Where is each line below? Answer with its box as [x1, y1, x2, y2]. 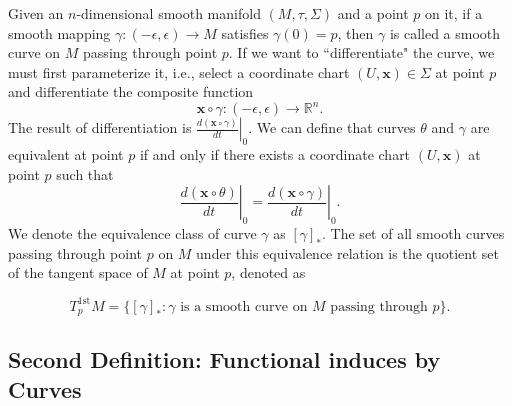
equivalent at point [8, 144, 124, 165]
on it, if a [424, 3, 483, 23]
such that [56, 163, 114, 184]
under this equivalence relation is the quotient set [196, 242, 499, 263]
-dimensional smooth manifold [76, 3, 261, 23]
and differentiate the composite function [8, 81, 254, 102]
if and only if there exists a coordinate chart [139, 144, 411, 165]
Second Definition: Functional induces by [8, 344, 441, 375]
